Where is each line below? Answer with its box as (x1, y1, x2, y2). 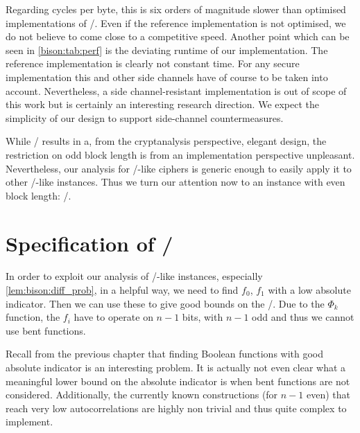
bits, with (182, 310, 223, 324)
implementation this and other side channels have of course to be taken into (6, 69, 328, 84)
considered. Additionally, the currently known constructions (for (6, 387, 278, 402)
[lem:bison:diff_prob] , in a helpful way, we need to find (6, 283, 239, 297)
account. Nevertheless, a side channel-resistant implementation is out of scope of (6, 83, 347, 98)
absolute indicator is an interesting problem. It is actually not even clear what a (6, 360, 346, 374)
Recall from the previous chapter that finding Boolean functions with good (6, 346, 324, 361)
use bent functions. (6, 323, 86, 337)
